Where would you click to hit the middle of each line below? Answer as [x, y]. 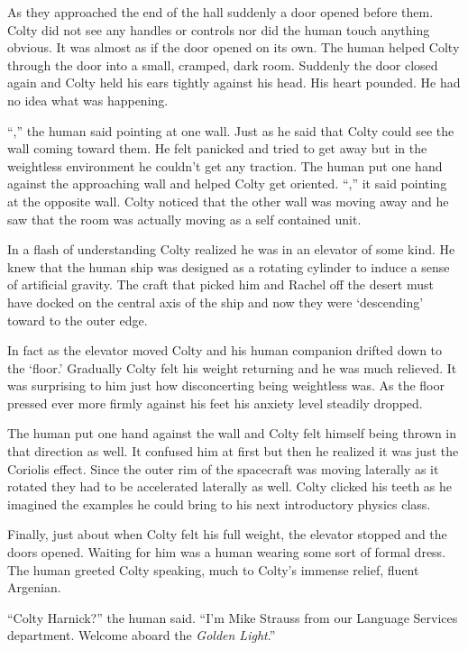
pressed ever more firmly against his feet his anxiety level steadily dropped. [215, 403]
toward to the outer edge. [78, 320]
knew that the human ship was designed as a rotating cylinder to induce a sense [229, 266]
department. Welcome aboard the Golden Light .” [142, 635]
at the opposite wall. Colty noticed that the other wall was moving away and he [228, 201]
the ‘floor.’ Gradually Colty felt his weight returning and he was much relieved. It [232, 367]
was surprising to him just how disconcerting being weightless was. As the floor [226, 385]
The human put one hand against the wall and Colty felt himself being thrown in [232, 433]
